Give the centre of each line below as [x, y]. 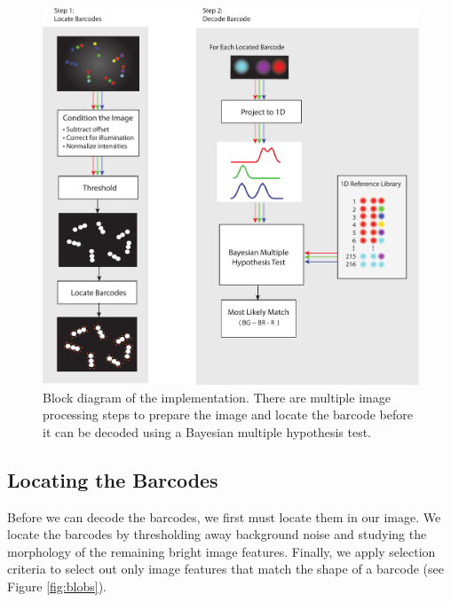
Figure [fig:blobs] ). [57, 586]
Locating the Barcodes [113, 479]
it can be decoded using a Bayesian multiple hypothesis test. [207, 431]
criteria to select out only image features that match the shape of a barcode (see [225, 569]
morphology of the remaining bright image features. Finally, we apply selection [222, 551]
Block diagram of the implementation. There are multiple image [217, 397]
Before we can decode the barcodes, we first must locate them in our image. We [224, 516]
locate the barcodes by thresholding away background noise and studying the [217, 534]
